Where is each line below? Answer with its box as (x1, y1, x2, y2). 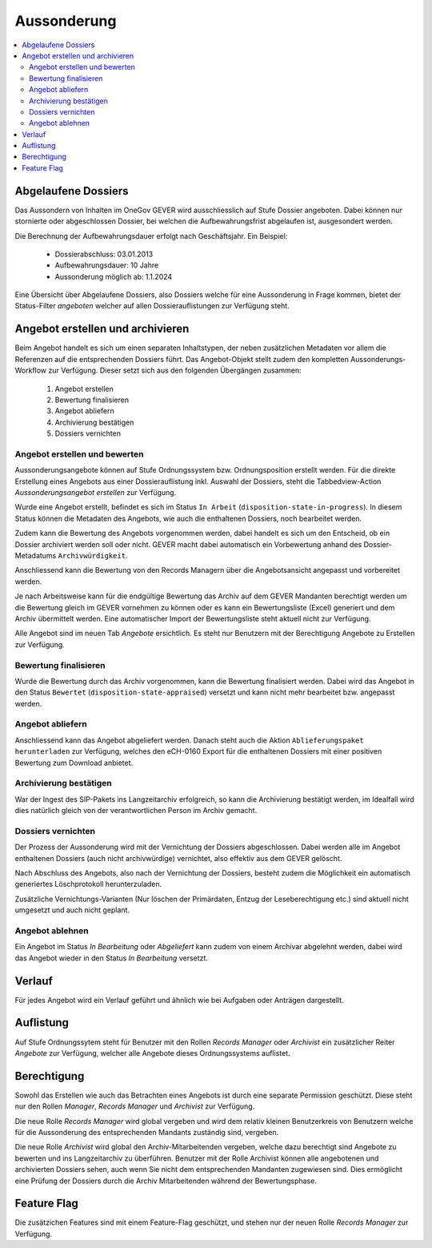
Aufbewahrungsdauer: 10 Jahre (54, 260, 159, 270)
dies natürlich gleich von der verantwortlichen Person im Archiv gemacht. (14, 806, 258, 815)
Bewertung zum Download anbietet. (14, 758, 134, 767)
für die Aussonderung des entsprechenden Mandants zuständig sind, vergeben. (14, 1128, 279, 1137)
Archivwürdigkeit (58, 551, 126, 560)
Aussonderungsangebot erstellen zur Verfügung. (14, 488, 177, 497)
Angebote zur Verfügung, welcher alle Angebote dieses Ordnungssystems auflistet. (14, 1048, 291, 1057)
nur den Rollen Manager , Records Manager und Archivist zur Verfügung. (14, 1101, 255, 1111)
